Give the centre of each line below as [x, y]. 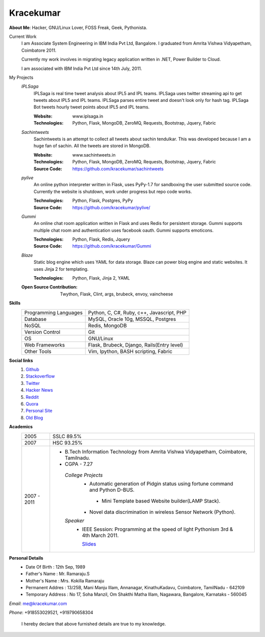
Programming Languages [53, 313]
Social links [21, 360]
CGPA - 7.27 [79, 464]
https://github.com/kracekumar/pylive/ [111, 207]
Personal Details [26, 558]
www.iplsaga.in [88, 116]
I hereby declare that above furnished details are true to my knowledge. [94, 624]
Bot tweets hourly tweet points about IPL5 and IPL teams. [92, 107]
